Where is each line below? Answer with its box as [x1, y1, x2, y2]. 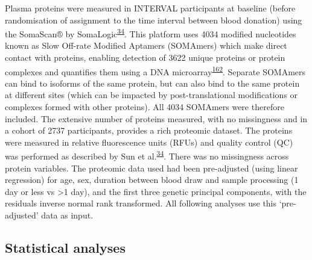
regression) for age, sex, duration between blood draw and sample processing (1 [5, 173, 299, 186]
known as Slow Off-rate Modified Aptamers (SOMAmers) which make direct [5, 39, 287, 52]
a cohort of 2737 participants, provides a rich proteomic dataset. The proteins [5, 124, 293, 137]
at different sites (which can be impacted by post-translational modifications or [5, 88, 298, 101]
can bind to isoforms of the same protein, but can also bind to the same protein [5, 76, 300, 89]
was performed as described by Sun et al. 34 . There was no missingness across [5, 148, 289, 162]
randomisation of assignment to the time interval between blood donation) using [5, 13, 302, 26]
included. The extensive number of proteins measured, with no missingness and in [5, 112, 308, 125]
